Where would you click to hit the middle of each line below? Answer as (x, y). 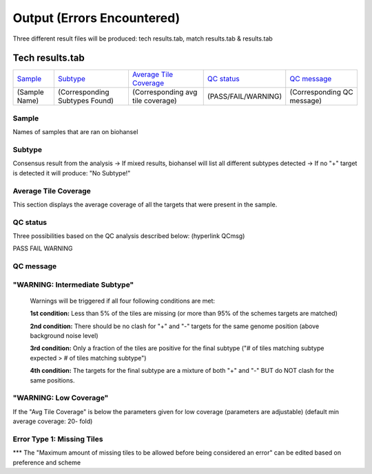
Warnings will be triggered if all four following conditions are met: (123, 301)
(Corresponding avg (165, 92)
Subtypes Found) (85, 101)
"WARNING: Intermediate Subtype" (73, 284)
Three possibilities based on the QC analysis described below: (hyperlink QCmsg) (129, 236)
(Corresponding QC (322, 92)
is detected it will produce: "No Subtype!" (72, 173)
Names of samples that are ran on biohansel (75, 132)
